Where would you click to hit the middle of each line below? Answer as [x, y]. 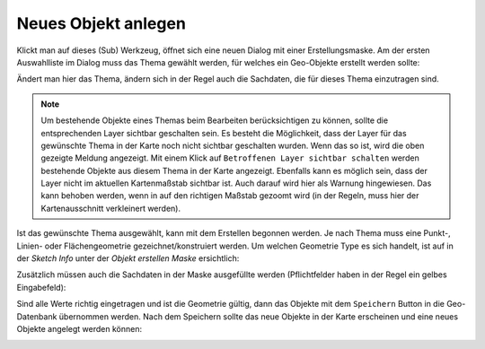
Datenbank [37, 316]
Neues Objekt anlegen [101, 23]
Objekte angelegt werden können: [79, 328]
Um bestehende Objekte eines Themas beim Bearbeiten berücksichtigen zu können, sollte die [215, 120]
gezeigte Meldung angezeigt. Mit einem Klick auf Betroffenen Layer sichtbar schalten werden [230, 158]
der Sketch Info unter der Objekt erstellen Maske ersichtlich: [128, 258]
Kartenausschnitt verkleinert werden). [111, 208]
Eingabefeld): [41, 287]
